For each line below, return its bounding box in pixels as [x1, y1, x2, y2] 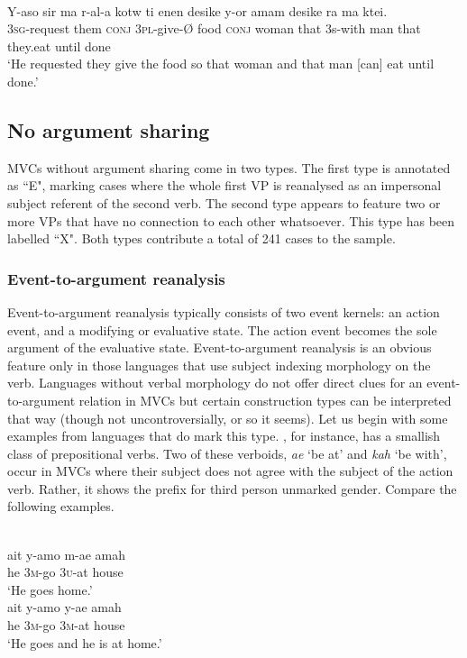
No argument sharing [7, 115, 210, 143]
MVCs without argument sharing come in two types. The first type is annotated [7, 158, 451, 177]
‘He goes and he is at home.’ [7, 633, 162, 652]
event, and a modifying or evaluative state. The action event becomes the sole [7, 320, 437, 339]
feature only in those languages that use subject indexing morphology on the [7, 355, 431, 374]
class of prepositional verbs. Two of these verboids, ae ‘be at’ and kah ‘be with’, [7, 443, 447, 462]
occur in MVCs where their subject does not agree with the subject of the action [7, 462, 453, 480]
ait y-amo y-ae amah [7, 598, 122, 617]
